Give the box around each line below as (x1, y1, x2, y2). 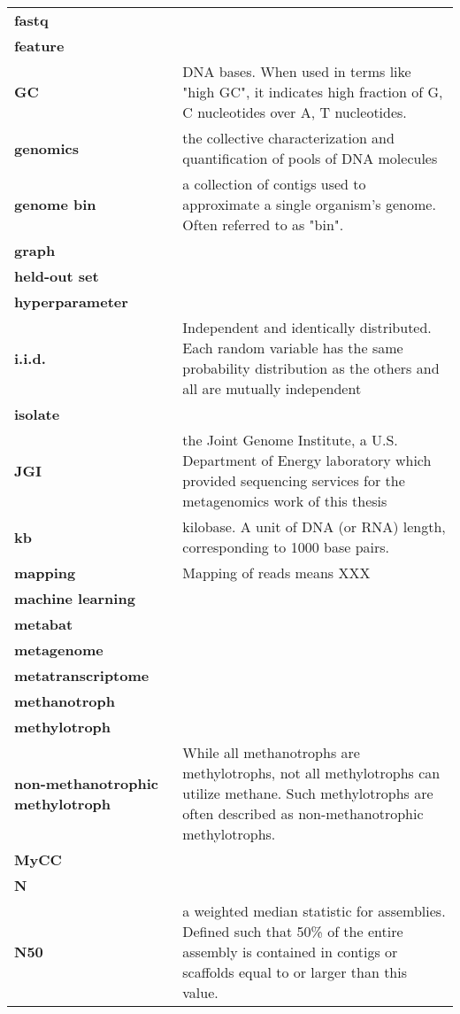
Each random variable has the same (182, 337, 403, 358)
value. (182, 982, 218, 1002)
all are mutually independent (182, 378, 362, 399)
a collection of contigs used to (182, 174, 366, 194)
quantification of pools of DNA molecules (182, 148, 438, 168)
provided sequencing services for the (182, 470, 405, 491)
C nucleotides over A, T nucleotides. (182, 102, 407, 122)
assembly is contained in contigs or (182, 941, 398, 962)
